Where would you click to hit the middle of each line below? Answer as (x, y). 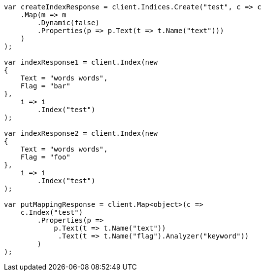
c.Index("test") (52, 212)
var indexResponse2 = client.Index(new (81, 133)
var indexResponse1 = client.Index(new (81, 62)
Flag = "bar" (45, 86)
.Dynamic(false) (68, 23)
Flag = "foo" (45, 157)
